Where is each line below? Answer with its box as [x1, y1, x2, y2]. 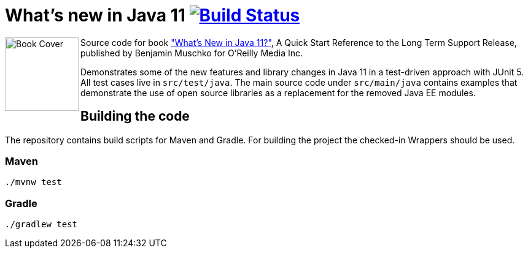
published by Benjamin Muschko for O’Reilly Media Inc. [80, 47, 303, 58]
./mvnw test [5, 177, 62, 187]
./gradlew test [5, 219, 78, 230]
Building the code [80, 108, 190, 124]
